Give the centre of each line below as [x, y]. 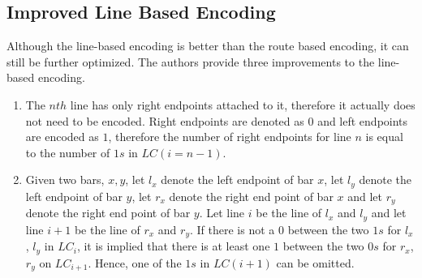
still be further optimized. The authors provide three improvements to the [191, 61]
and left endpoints [363, 120]
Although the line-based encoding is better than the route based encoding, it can [208, 46]
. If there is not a [232, 229]
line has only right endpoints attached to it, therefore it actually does [243, 104]
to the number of [68, 152]
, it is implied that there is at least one [173, 246]
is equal [384, 137]
